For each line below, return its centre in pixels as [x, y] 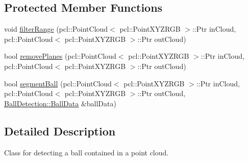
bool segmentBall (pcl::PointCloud [58, 83]
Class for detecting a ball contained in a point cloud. [86, 152]
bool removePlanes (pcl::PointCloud [60, 56]
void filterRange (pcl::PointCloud [56, 29]
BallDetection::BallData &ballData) [60, 103]
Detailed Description [60, 131]
